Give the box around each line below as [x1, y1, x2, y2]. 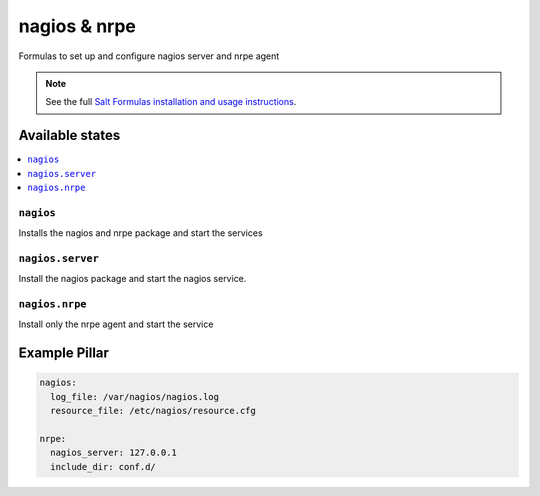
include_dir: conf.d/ [50, 461, 157, 472]
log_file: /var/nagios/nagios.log [50, 391, 220, 402]
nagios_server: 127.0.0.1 [50, 447, 177, 459]
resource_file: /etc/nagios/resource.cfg [50, 405, 257, 417]
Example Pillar [18, 345, 110, 362]
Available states [18, 127, 121, 144]
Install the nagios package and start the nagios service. [18, 273, 247, 285]
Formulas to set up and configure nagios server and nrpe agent [18, 50, 280, 62]
